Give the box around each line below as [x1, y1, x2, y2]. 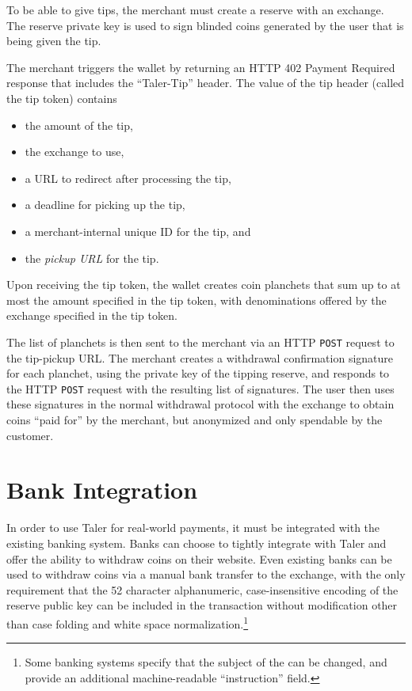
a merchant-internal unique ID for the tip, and [25, 222, 251, 239]
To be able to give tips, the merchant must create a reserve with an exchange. [6, 2, 384, 17]
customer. [6, 427, 54, 443]
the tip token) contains [6, 89, 117, 106]
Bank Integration [6, 473, 198, 506]
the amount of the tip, [25, 116, 133, 133]
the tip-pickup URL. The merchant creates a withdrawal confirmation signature [6, 349, 394, 366]
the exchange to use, [25, 143, 124, 160]
